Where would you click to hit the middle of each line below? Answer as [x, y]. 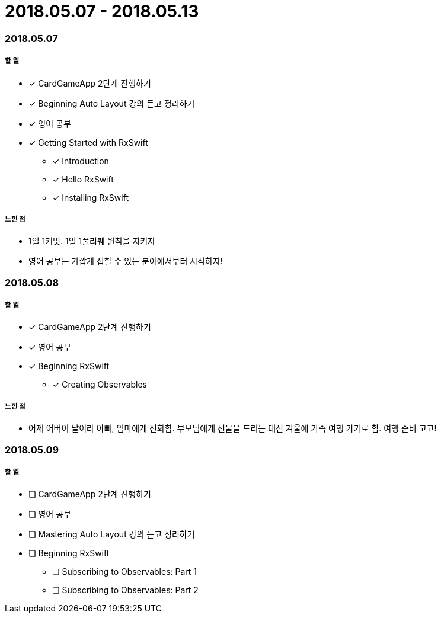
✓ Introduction [81, 161]
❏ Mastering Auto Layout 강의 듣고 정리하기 [112, 534]
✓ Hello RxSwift [83, 179]
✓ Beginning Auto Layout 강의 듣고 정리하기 [112, 103]
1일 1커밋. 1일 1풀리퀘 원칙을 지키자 [92, 241]
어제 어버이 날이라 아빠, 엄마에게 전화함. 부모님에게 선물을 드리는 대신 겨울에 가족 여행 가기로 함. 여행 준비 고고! [233, 428]
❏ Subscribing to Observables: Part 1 [125, 572]
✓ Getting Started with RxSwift [88, 142]
